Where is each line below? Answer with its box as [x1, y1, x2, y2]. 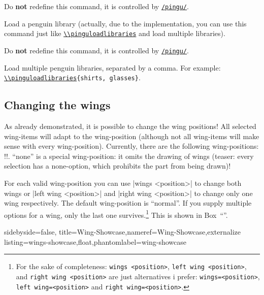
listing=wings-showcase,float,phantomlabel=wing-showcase [4, 236, 187, 247]
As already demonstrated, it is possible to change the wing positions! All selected [4, 121, 256, 132]
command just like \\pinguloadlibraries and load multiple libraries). [4, 28, 225, 39]
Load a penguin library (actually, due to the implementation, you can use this [4, 18, 247, 28]
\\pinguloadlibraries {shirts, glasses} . [4, 72, 141, 83]
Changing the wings [4, 97, 111, 113]
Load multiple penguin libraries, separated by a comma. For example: [4, 62, 221, 73]
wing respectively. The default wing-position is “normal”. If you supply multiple [4, 198, 252, 208]
